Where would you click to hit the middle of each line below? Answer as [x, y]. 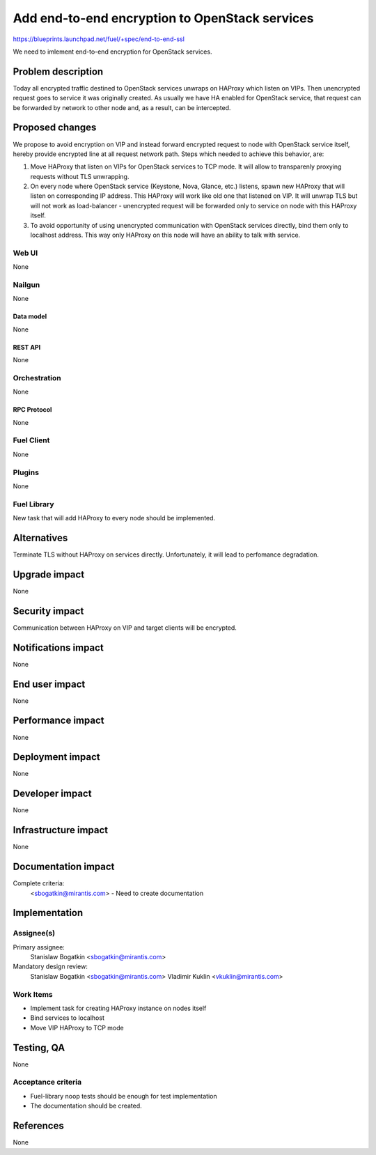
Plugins [26, 472]
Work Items [33, 994]
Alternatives [40, 537]
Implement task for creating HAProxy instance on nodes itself [118, 1008]
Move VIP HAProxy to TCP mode [77, 1028]
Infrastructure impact [61, 830]
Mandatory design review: [50, 967]
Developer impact [52, 794]
